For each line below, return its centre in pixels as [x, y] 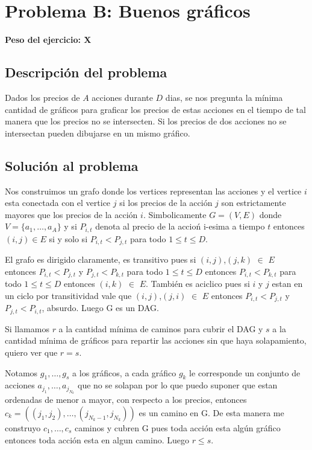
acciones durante [122, 97]
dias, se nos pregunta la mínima [224, 97]
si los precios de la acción [166, 203]
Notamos [21, 372]
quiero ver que [31, 352]
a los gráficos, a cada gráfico [124, 372]
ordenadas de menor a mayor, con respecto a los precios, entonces [126, 400]
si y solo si [68, 238]
